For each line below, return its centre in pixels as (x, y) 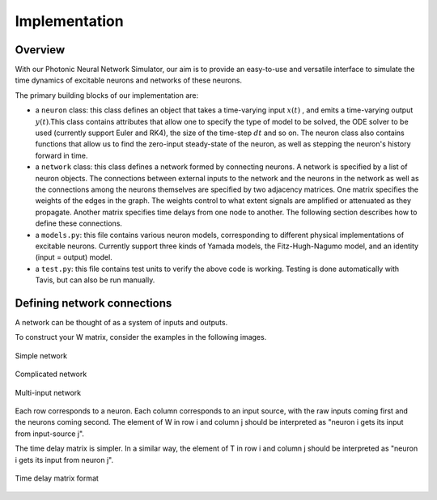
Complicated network (51, 374)
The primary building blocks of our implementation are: (107, 95)
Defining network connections (93, 303)
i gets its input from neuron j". (64, 460)
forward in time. (62, 155)
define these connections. (79, 223)
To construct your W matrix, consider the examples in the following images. (141, 337)
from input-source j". (50, 434)
